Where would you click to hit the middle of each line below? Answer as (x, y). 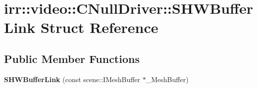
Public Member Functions (72, 58)
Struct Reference (99, 27)
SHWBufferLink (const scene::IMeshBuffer (72, 79)
